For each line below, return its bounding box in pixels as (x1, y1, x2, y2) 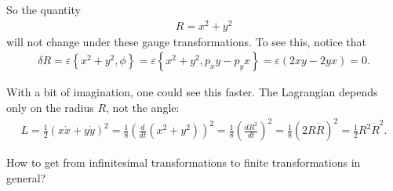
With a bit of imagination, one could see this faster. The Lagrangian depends (6, 84, 378, 100)
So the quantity (6, 2, 81, 17)
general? (6, 169, 46, 186)
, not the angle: (106, 99, 180, 115)
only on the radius (6, 99, 94, 115)
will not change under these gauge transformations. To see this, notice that (6, 33, 366, 49)
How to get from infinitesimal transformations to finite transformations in (6, 154, 361, 171)
